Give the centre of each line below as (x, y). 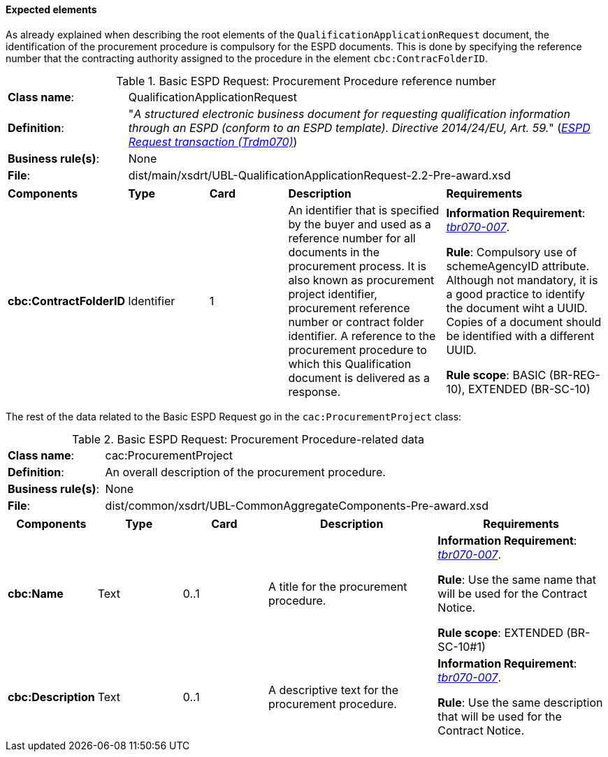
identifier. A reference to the (362, 336)
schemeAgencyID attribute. (518, 266)
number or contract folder (356, 322)
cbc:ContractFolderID (67, 301)
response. (314, 391)
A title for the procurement (338, 586)
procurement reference (349, 308)
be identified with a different (520, 336)
